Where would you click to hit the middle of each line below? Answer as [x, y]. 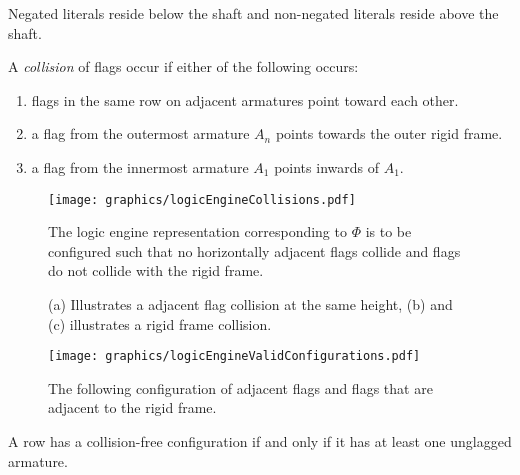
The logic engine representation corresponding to [197, 231]
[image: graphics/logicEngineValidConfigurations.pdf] [234, 356]
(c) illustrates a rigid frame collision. [160, 323]
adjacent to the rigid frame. [132, 407]
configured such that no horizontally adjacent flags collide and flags [254, 250]
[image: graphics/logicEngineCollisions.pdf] [202, 199]
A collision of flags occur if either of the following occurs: [183, 66]
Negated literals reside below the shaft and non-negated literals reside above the [253, 13]
